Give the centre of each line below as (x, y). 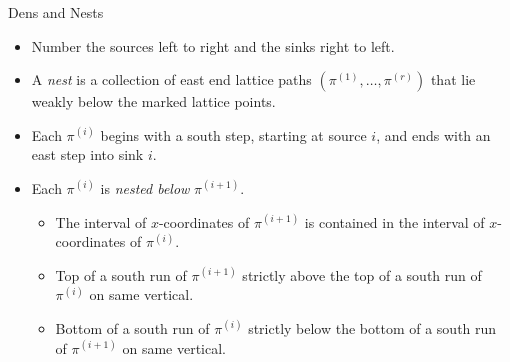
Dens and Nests (56, 12)
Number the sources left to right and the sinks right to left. (213, 45)
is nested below (145, 187)
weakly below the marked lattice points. (153, 101)
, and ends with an (433, 134)
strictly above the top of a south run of (362, 274)
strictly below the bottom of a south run (372, 327)
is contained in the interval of (394, 221)
